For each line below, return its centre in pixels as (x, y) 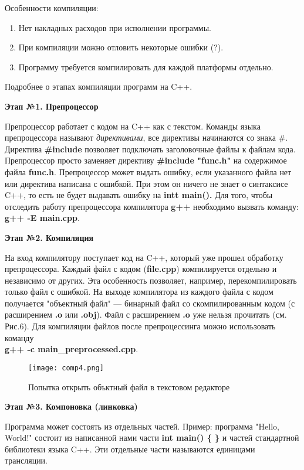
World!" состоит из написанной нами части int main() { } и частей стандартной (152, 437)
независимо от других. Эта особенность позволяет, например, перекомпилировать (151, 280)
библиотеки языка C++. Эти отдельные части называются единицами (130, 449)
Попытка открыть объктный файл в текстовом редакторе (129, 386)
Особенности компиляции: (52, 8)
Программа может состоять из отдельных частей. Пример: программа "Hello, (142, 426)
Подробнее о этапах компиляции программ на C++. (99, 86)
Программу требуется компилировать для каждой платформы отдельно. (146, 67)
